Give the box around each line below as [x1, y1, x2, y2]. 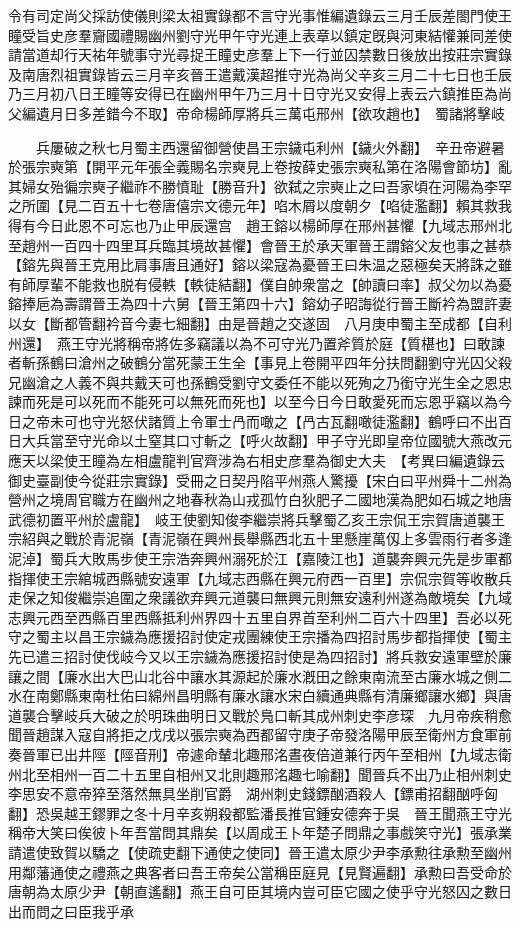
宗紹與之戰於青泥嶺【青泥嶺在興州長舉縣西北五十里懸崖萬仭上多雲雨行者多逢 [8, 528, 512, 549]
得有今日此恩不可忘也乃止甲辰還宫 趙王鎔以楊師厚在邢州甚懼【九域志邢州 [8, 214, 498, 235]
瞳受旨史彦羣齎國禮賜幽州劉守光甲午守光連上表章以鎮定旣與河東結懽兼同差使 [8, 24, 512, 45]
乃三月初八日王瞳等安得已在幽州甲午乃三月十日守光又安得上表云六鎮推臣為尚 [8, 83, 512, 104]
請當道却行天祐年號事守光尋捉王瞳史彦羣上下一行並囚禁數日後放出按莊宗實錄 [8, 44, 512, 65]
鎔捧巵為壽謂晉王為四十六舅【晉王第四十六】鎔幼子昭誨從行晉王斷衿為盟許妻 [8, 293, 512, 314]
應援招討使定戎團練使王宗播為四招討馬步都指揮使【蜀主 [147, 626, 512, 647]
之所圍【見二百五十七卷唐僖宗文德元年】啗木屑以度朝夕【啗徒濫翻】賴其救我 [8, 195, 512, 216]
